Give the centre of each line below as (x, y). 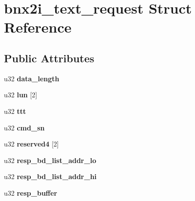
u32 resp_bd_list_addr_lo (50, 160)
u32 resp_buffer (31, 192)
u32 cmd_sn (24, 127)
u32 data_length (32, 78)
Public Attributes (49, 58)
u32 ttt (15, 111)
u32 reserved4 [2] (31, 144)
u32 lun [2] (21, 95)
